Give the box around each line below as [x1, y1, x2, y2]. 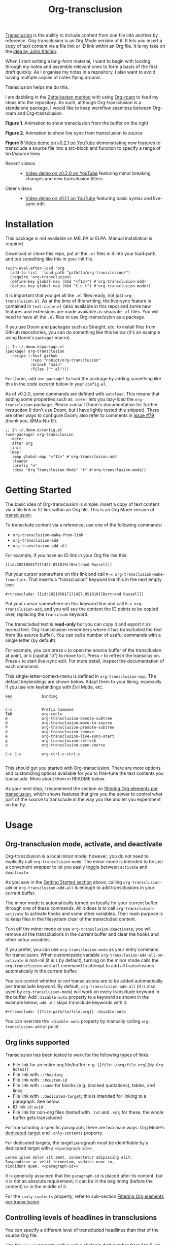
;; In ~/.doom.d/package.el [5, 344, 65, 350]
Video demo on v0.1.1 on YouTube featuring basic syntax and [25, 195, 152, 202]
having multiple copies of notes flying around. [5, 75, 101, 81]
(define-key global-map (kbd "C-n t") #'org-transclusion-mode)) [10, 283, 151, 289]
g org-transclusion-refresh [5, 738, 96, 743]
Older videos [5, 185, 32, 191]
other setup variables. [5, 937, 51, 943]
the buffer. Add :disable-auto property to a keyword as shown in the [5, 994, 149, 1000]
